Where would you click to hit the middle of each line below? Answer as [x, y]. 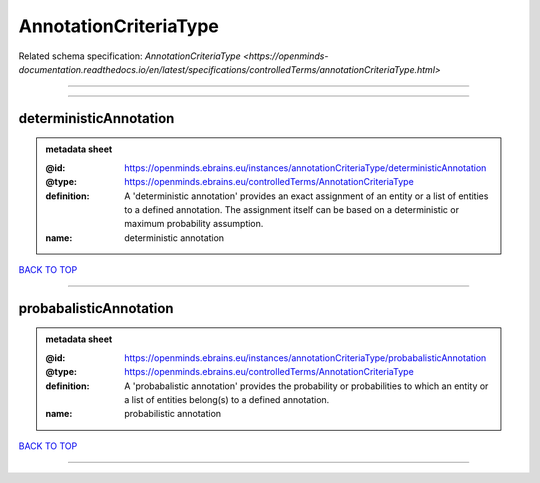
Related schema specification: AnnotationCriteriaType [129, 56]
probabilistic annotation [173, 414]
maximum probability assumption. [194, 224]
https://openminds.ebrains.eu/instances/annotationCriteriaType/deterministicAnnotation [305, 167]
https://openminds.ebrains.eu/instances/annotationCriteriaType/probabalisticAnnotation [305, 357]
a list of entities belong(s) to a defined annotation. [227, 400]
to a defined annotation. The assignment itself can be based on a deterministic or [292, 209]
